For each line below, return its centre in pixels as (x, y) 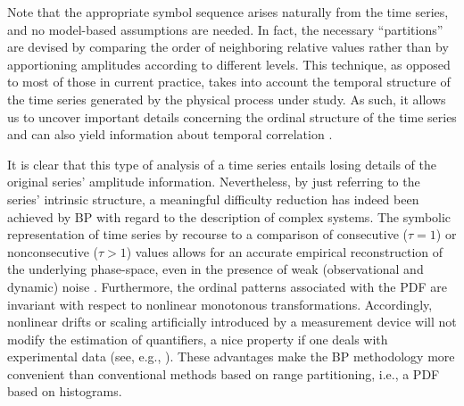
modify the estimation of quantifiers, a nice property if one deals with (198, 339)
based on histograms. (65, 391)
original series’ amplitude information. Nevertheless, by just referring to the (214, 182)
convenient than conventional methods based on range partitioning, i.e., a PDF (224, 373)
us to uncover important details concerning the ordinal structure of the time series (232, 116)
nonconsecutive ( (53, 251)
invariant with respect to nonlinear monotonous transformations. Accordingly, (220, 304)
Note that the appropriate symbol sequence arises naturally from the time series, (228, 12)
